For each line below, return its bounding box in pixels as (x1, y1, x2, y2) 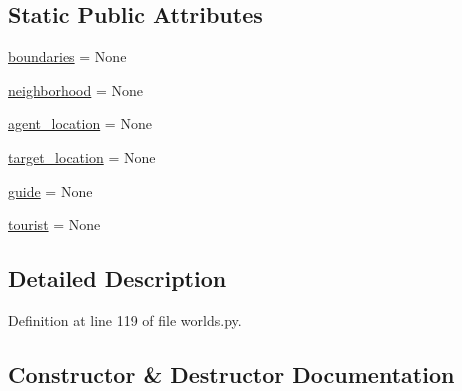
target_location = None (8, 146, 156, 167)
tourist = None (8, 214, 101, 235)
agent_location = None (8, 113, 152, 134)
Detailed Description (8, 263, 227, 294)
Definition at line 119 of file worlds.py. (8, 309, 242, 330)
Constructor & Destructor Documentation (8, 358, 455, 389)
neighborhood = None (8, 79, 144, 100)
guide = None (8, 180, 93, 201)
